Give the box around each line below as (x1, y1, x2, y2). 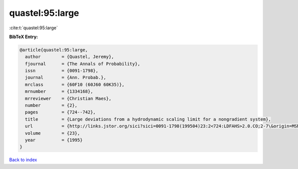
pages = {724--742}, (25, 110, 96, 115)
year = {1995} (25, 137, 83, 143)
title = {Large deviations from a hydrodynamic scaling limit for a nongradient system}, (25, 116, 271, 122)
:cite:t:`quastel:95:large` (9, 25, 58, 31)
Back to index (9, 157, 37, 163)
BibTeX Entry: (9, 34, 38, 40)
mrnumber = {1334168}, (25, 89, 93, 94)
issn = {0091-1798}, (25, 68, 99, 74)
